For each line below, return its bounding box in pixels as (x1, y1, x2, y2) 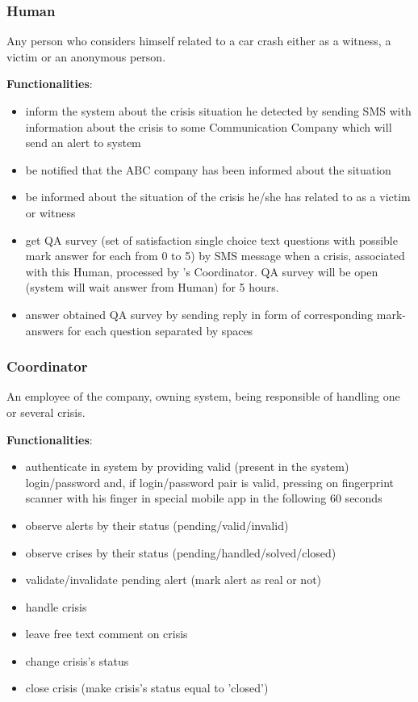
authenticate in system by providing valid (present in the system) (25, 458, 349, 475)
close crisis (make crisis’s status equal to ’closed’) (25, 679, 269, 696)
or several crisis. (6, 403, 86, 420)
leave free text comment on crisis (25, 625, 188, 642)
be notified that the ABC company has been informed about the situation (25, 161, 391, 178)
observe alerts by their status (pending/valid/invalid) (25, 516, 289, 533)
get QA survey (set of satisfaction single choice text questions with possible (25, 231, 398, 248)
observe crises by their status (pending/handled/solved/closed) (25, 544, 336, 561)
